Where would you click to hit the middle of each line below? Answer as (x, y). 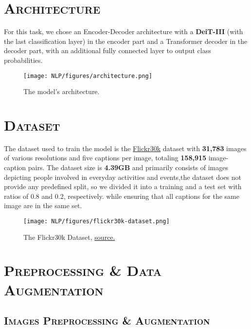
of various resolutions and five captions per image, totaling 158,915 (105, 158)
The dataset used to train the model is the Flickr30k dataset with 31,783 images (125, 148)
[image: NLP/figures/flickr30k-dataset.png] (97, 222)
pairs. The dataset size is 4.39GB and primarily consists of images (128, 167)
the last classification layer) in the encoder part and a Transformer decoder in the (126, 41)
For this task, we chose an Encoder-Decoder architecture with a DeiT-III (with (124, 31)
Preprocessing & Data (83, 270)
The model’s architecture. (62, 91)
